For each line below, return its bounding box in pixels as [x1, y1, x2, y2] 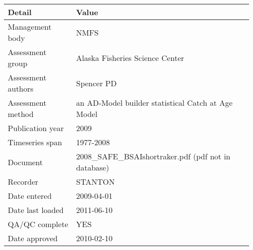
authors [8, 83, 34, 94]
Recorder [8, 176, 38, 187]
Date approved [8, 232, 58, 244]
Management [8, 21, 52, 32]
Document [8, 156, 43, 168]
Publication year [8, 122, 64, 134]
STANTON [76, 176, 115, 187]
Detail [8, 6, 32, 18]
